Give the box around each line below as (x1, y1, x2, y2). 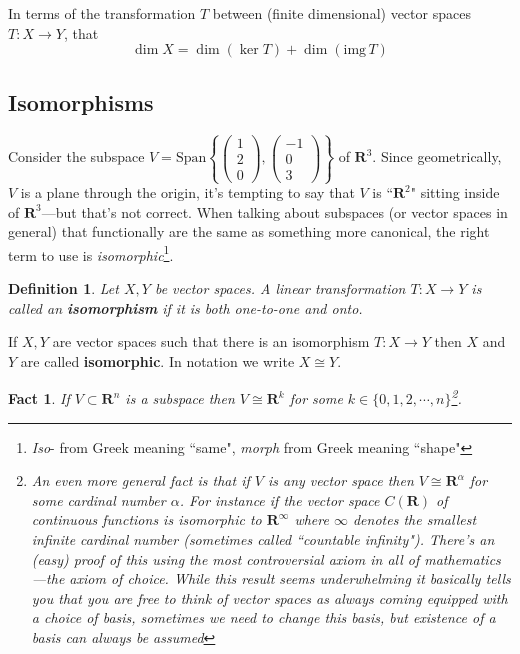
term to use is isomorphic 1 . (8, 241, 174, 265)
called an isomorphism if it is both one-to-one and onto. (8, 297, 363, 318)
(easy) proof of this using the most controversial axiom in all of (31, 548, 420, 569)
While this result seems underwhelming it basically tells (173, 568, 511, 589)
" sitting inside (410, 182, 500, 203)
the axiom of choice (46, 568, 165, 589)
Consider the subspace (8, 146, 145, 167)
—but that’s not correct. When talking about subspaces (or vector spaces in (41, 201, 508, 222)
